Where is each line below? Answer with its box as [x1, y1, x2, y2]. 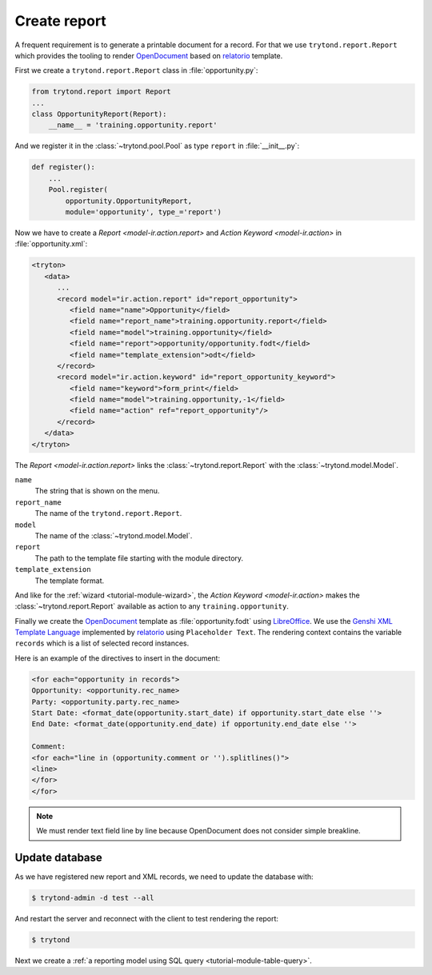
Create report [14, 12, 107, 30]
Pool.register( [48, 185, 108, 194]
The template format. [34, 576, 105, 585]
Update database [14, 850, 103, 864]
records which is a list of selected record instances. [14, 638, 190, 648]
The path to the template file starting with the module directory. [34, 553, 244, 563]
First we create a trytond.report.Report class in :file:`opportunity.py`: [14, 66, 258, 75]
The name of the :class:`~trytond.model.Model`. [34, 530, 193, 540]
